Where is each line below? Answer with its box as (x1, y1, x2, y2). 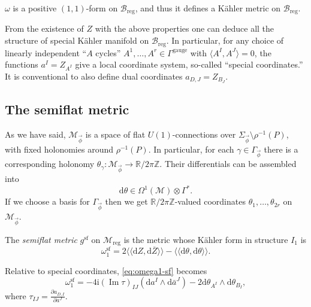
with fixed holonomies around (5, 142, 113, 155)
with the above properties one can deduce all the (95, 22, 274, 35)
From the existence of (5, 22, 84, 35)
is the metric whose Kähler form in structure (123, 233, 288, 245)
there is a (264, 142, 298, 155)
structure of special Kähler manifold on (5, 34, 149, 47)
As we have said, (5, 127, 66, 140)
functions (5, 58, 38, 71)
